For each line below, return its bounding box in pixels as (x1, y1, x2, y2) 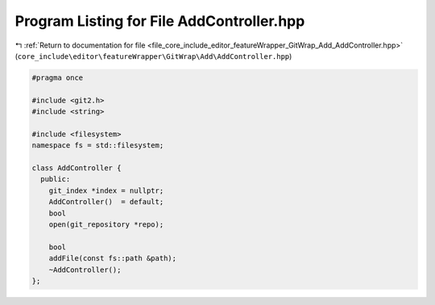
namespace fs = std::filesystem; (31, 141, 164, 150)
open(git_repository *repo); (48, 220, 164, 229)
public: (40, 174, 71, 184)
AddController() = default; (48, 198, 164, 207)
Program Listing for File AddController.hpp (14, 12, 305, 30)
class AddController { (31, 164, 122, 173)
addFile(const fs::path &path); (48, 254, 177, 263)
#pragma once (31, 73, 84, 82)
